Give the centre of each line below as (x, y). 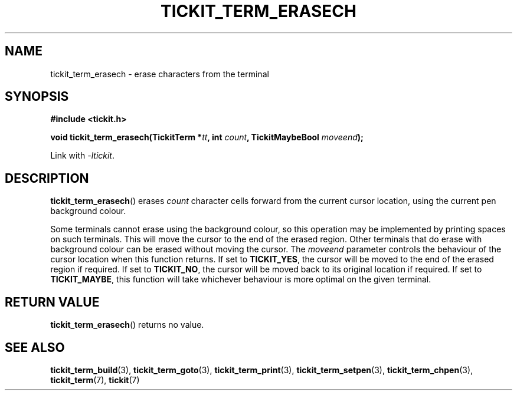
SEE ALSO (35, 347)
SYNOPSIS (37, 97)
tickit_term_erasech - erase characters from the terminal (160, 74)
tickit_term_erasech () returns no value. (127, 325)
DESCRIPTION (47, 178)
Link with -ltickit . (83, 156)
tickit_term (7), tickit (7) (95, 380)
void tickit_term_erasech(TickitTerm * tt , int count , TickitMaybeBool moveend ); (207, 137)
